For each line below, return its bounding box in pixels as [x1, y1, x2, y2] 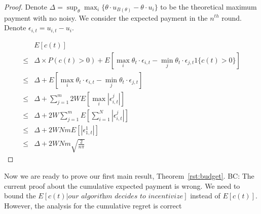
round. [221, 12, 242, 23]
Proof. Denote [4, 2, 47, 12]
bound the [4, 190, 36, 201]
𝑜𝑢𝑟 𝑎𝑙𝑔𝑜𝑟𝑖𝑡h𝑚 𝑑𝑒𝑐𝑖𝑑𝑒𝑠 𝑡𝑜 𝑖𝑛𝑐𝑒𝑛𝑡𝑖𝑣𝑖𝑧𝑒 [68, 193, 183, 200]
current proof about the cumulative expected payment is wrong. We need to [4, 180, 240, 191]
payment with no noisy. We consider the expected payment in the [4, 12, 208, 23]
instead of [190, 190, 220, 201]
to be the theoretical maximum [160, 2, 257, 12]
